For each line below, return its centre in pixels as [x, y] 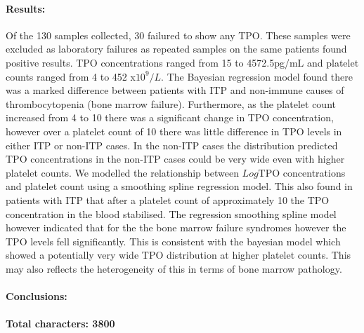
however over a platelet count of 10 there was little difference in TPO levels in [174, 131]
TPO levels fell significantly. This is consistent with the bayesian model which [173, 241]
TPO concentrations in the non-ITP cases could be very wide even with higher [175, 159]
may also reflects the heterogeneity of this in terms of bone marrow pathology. [174, 268]
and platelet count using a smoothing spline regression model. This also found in [179, 186]
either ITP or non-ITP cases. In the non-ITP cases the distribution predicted [172, 145]
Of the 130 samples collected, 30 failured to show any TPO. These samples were [178, 35]
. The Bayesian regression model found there [257, 76]
